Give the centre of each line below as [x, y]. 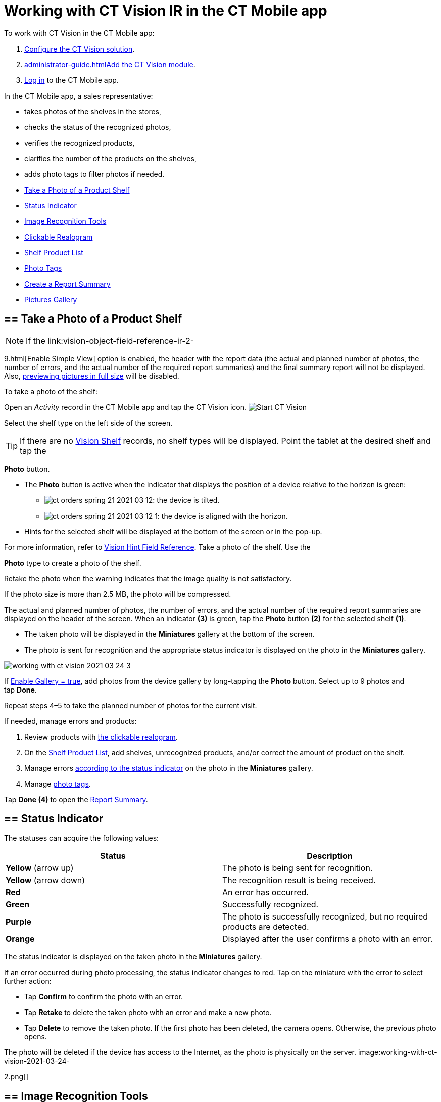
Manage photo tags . [58, 784]
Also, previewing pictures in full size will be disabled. [92, 376]
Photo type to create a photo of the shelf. [73, 563]
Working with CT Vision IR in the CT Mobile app [166, 11]
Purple [18, 922]
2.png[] [16, 1077]
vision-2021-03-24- [37, 1061]
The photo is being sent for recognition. [298, 868]
